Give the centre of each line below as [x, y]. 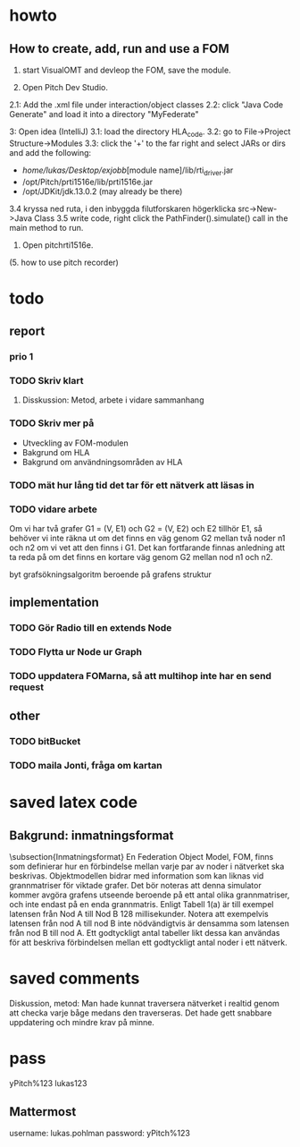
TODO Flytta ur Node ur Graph [76, 652]
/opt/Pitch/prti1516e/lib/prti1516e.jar [87, 182]
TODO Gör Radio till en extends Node [91, 628]
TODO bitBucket [45, 742]
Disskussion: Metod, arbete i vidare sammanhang [113, 400]
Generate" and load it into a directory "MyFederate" [104, 114]
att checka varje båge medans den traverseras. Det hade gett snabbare [141, 1013]
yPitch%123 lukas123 [48, 1083]
